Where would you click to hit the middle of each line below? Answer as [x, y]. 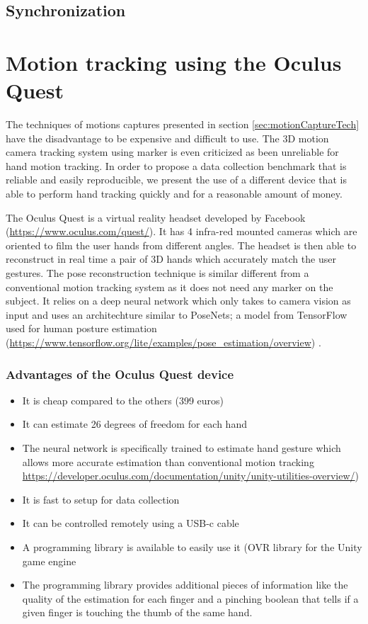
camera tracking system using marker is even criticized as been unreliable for [172, 152]
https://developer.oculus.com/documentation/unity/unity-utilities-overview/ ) [191, 476]
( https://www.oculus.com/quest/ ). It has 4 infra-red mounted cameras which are [182, 231]
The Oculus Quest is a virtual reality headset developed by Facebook [156, 217]
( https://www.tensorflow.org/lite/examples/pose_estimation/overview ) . [163, 342]
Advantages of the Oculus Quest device [120, 374]
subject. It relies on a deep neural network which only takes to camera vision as [178, 301]
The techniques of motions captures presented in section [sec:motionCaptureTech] [183, 124]
